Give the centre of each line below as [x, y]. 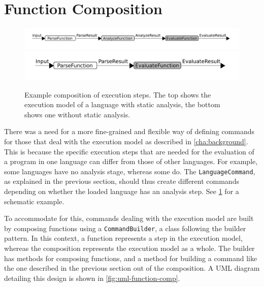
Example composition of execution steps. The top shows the [118, 94]
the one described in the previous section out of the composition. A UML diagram [132, 268]
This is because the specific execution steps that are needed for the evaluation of [129, 151]
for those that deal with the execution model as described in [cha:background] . [126, 141]
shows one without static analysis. [77, 114]
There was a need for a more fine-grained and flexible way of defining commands [129, 131]
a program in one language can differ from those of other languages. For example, [131, 161]
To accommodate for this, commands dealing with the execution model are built [129, 218]
